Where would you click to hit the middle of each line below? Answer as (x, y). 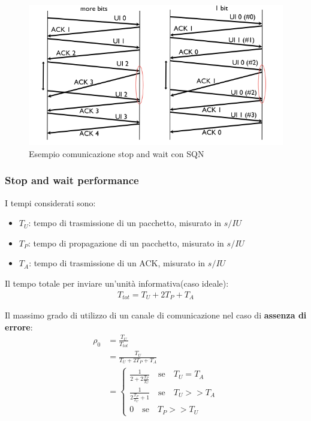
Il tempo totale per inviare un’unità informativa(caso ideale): (117, 283)
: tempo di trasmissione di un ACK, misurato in (117, 263)
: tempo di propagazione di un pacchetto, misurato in (126, 243)
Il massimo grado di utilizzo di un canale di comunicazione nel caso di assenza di (156, 315)
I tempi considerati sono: (50, 202)
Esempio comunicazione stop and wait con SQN (117, 153)
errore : (19, 327)
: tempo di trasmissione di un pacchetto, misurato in (125, 223)
